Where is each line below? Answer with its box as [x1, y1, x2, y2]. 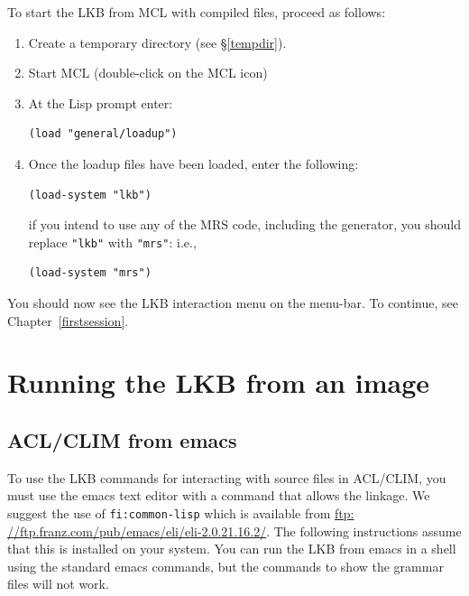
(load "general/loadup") [28, 127, 178, 141]
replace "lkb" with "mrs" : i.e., [28, 232, 197, 251]
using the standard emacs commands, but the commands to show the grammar [7, 556, 444, 575]
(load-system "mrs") [28, 266, 152, 280]
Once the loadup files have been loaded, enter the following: [28, 154, 359, 172]
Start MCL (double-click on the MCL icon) [28, 63, 268, 82]
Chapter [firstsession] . [7, 311, 129, 330]
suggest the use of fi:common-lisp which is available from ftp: [7, 503, 354, 522]
